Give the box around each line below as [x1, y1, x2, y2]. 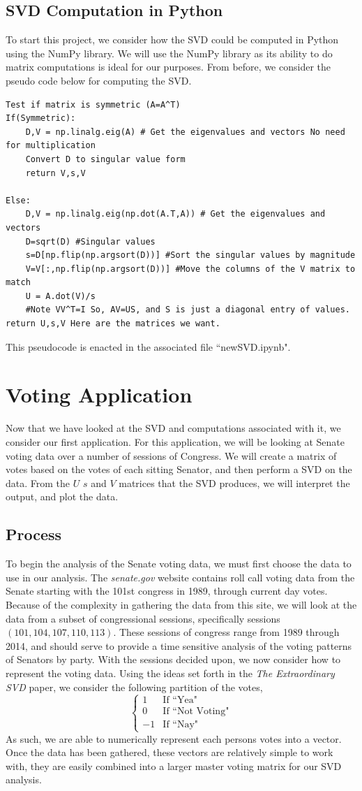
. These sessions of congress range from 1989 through [113, 625, 340, 639]
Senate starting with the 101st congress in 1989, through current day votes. [6, 583, 328, 598]
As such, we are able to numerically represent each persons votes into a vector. [6, 731, 342, 746]
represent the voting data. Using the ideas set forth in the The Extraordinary [6, 665, 335, 680]
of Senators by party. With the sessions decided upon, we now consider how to [6, 652, 341, 667]
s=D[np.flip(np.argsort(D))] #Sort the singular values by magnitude [25, 250, 356, 261]
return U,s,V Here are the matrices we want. [6, 319, 220, 329]
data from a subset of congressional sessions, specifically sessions [6, 611, 280, 625]
